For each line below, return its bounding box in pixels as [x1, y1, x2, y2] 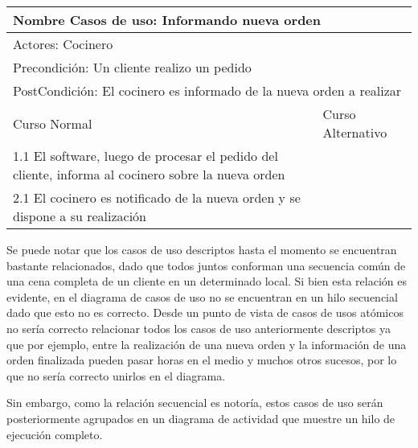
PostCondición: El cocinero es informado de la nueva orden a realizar [13, 81, 402, 100]
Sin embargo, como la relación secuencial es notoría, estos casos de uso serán [6, 394, 383, 411]
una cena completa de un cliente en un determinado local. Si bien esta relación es [6, 273, 407, 290]
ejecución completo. [6, 425, 103, 442]
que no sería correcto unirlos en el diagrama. [6, 367, 226, 384]
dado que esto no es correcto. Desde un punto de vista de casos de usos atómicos [6, 304, 404, 321]
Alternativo [322, 123, 387, 142]
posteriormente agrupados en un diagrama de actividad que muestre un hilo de [6, 409, 395, 426]
